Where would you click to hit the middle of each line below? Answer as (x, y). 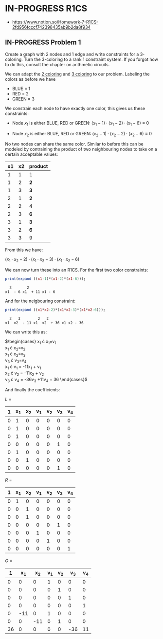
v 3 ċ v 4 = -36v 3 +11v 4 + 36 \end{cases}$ (46, 380)
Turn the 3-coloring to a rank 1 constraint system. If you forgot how (91, 59)
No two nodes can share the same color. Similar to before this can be (74, 144)
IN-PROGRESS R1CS (46, 9)
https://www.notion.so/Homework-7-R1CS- (55, 22)
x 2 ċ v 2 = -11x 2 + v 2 (25, 374)
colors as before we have (30, 79)
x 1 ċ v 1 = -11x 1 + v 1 (23, 367)
